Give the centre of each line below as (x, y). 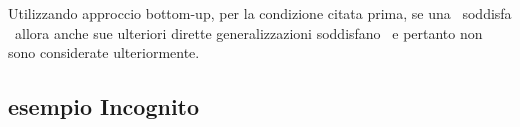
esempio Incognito (104, 106)
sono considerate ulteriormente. (104, 52)
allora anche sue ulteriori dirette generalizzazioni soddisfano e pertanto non (248, 32)
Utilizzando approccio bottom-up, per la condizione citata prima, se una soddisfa (260, 13)
